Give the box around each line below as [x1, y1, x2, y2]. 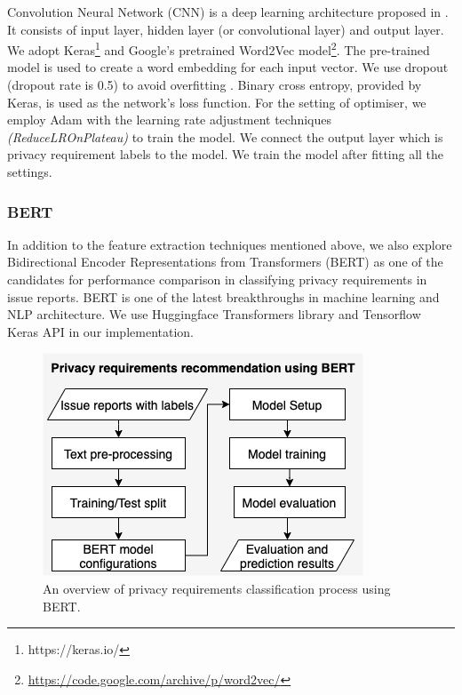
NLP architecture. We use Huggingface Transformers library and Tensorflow [7, 305, 421, 324]
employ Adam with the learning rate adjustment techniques [7, 110, 332, 129]
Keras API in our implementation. [7, 322, 194, 340]
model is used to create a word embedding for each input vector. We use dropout [7, 58, 449, 76]
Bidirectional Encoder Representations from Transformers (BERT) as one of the [7, 252, 443, 271]
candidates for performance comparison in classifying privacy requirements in [7, 270, 427, 288]
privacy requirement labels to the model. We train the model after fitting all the [7, 145, 444, 164]
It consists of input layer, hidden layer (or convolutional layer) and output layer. [7, 20, 444, 38]
